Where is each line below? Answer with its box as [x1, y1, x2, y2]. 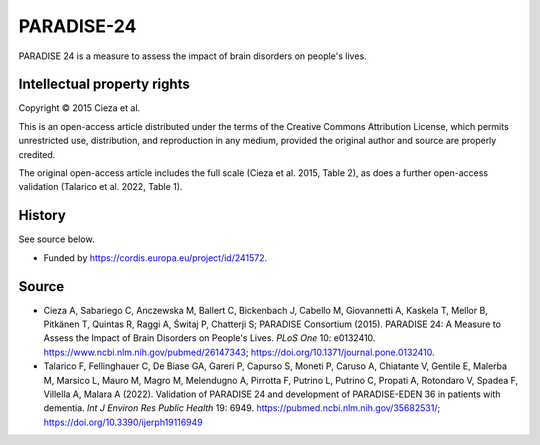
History [18, 207, 67, 224]
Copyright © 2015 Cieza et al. [18, 102, 141, 114]
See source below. [18, 233, 95, 245]
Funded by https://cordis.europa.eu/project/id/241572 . [43, 251, 268, 264]
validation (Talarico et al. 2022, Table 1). [18, 181, 183, 193]
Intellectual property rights [18, 76, 190, 93]
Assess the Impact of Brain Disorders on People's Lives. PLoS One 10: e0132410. [43, 332, 376, 344]
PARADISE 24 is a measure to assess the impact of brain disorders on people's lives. [18, 50, 367, 62]
